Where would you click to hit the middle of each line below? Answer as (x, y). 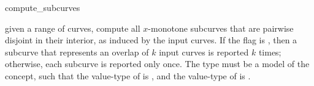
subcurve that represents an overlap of (77, 52)
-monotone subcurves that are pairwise (221, 28)
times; (270, 52)
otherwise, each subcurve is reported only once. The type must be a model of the (157, 64)
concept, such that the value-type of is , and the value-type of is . (128, 75)
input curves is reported (204, 52)
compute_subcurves (43, 7)
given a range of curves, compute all (73, 28)
